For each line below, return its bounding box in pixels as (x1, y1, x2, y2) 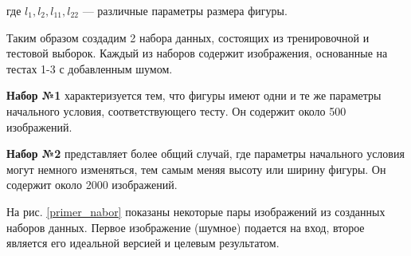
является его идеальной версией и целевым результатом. (6, 234, 280, 251)
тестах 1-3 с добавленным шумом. (6, 60, 173, 77)
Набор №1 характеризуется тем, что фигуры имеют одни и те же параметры (6, 87, 382, 104)
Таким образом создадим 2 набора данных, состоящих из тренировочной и (6, 29, 370, 45)
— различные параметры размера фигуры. (82, 2, 288, 18)
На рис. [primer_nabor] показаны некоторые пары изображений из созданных (6, 203, 386, 219)
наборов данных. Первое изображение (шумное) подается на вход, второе (6, 219, 365, 235)
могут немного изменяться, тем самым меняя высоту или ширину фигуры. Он (6, 160, 386, 177)
